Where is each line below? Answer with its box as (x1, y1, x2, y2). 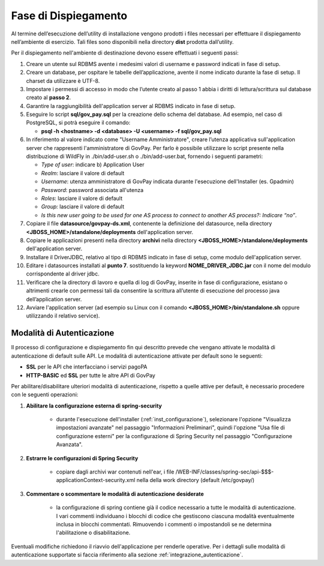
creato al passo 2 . (26, 94, 71, 101)
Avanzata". (56, 441, 83, 448)
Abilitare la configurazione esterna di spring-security (26, 402, 162, 409)
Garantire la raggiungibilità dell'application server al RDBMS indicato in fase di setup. (26, 102, 236, 109)
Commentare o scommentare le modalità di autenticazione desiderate (26, 490, 204, 498)
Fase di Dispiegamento (11, 9, 128, 22)
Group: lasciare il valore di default (41, 203, 124, 210)
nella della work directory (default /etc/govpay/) (136, 477, 255, 484)
